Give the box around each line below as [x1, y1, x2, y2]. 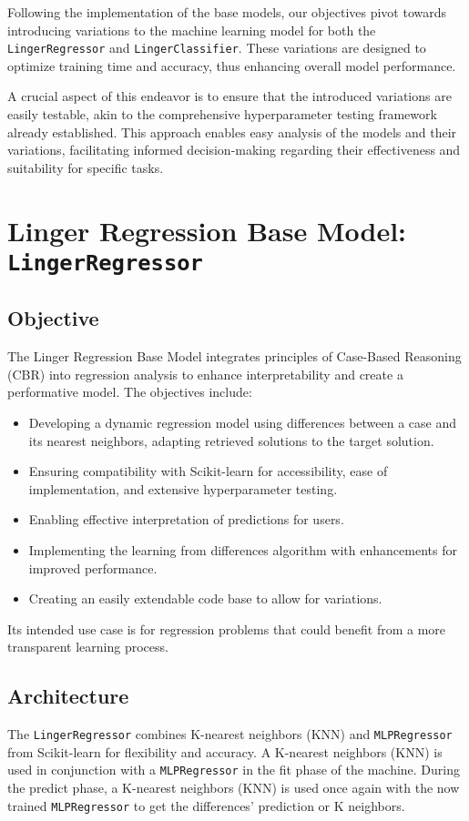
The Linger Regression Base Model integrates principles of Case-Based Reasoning [7, 347, 462, 366]
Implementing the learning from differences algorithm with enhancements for [28, 541, 457, 560]
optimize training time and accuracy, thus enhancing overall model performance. [7, 56, 456, 75]
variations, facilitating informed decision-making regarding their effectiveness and [7, 140, 461, 159]
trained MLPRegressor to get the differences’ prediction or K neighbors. [7, 796, 405, 815]
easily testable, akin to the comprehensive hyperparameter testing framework [7, 105, 437, 124]
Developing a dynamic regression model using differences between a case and [28, 413, 457, 432]
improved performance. [28, 558, 158, 577]
